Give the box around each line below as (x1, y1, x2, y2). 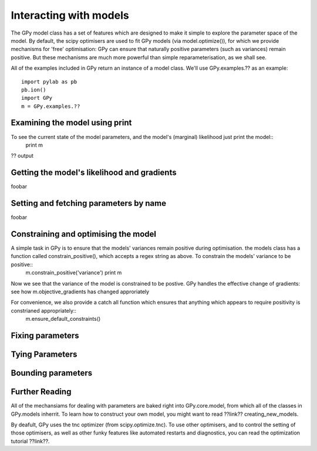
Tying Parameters (11, 350, 77, 360)
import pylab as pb (21, 78, 77, 85)
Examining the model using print (11, 118, 132, 128)
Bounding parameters (11, 368, 93, 378)
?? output (11, 152, 33, 160)
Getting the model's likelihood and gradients (11, 168, 177, 178)
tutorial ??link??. (11, 438, 50, 445)
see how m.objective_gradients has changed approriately (11, 288, 150, 296)
